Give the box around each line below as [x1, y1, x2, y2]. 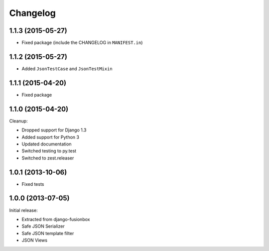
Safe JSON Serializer [21, 223, 65, 229]
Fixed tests [21, 181, 44, 187]
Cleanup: [9, 118, 28, 124]
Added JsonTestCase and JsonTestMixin [21, 65, 113, 72]
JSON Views [21, 237, 47, 244]
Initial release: [9, 207, 38, 213]
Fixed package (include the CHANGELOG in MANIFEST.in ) [21, 40, 143, 46]
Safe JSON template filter [21, 230, 74, 236]
